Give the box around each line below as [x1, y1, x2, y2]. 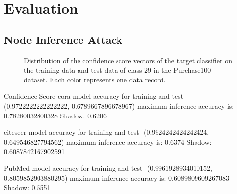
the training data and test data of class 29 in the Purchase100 [24, 65, 211, 75]
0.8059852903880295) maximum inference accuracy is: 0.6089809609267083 [4, 172, 229, 183]
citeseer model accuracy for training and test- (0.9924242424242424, [4, 127, 209, 137]
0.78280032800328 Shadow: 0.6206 [4, 110, 107, 120]
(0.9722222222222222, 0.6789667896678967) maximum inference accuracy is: [4, 100, 234, 111]
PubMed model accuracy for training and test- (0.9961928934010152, [4, 162, 212, 173]
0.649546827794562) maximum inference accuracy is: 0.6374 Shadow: [4, 136, 212, 147]
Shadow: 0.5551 [4, 182, 51, 193]
